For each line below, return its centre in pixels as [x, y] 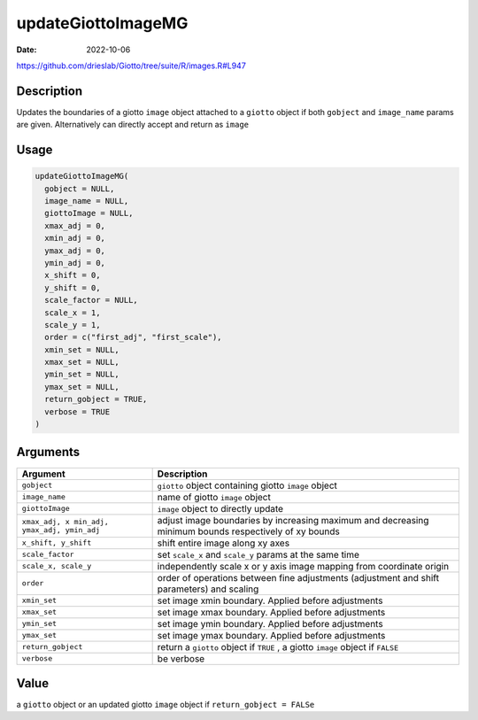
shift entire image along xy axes [224, 543]
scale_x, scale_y [57, 566]
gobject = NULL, [80, 189]
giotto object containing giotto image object [247, 485]
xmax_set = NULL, [82, 362]
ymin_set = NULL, [82, 375]
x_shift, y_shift [57, 543]
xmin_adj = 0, [75, 238]
